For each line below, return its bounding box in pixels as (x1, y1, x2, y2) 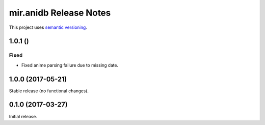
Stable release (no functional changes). (9, 88, 89, 94)
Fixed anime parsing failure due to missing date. (21, 62, 119, 68)
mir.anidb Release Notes (9, 7, 111, 18)
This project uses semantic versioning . (9, 24, 87, 30)
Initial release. (9, 113, 37, 119)
